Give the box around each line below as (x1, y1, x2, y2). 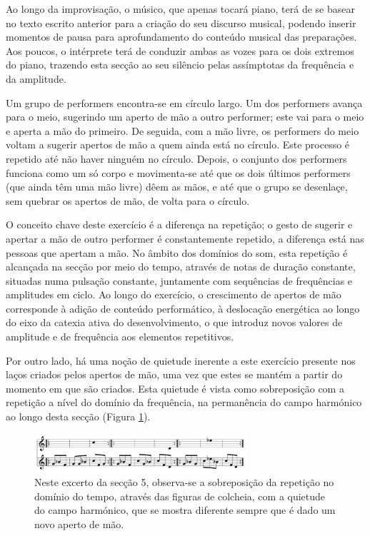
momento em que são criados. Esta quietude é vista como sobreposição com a (6, 380, 344, 395)
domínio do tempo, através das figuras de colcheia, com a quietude (34, 488, 326, 503)
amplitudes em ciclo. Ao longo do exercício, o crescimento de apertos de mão (6, 287, 341, 302)
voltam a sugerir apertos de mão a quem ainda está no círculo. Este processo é (6, 137, 350, 152)
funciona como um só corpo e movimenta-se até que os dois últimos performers (6, 165, 351, 180)
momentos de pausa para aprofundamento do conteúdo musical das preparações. (6, 29, 357, 44)
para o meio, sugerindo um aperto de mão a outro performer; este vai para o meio (6, 109, 364, 124)
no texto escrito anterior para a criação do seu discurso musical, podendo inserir (6, 15, 356, 30)
